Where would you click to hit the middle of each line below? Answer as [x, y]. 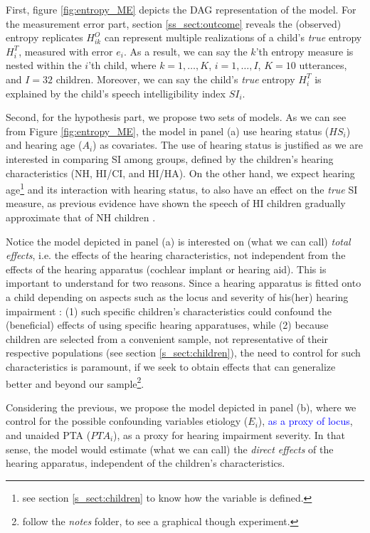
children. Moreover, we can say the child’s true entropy [175, 79]
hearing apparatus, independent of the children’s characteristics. [146, 463]
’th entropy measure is [305, 51]
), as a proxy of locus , [305, 421]
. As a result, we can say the [185, 51]
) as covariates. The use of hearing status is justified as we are [228, 145]
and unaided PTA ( [48, 434]
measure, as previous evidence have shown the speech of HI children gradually [176, 203]
